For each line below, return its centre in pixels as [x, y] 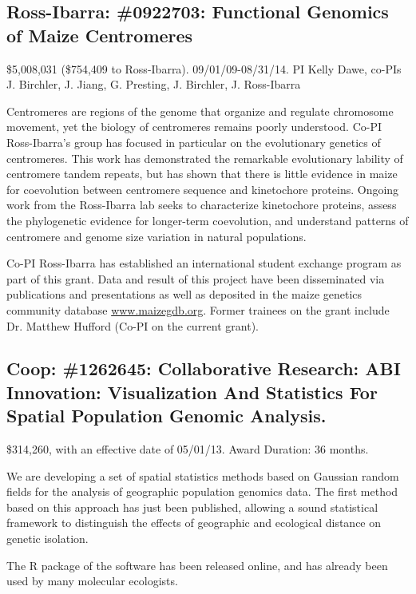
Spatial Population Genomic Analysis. [166, 416]
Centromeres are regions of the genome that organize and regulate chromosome [200, 111]
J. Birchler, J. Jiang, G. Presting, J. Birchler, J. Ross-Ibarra [154, 84]
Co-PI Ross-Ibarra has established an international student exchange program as [204, 263]
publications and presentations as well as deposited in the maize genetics [184, 294]
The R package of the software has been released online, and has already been [197, 565]
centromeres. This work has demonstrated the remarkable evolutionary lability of [205, 158]
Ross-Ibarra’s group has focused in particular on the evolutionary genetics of [194, 142]
